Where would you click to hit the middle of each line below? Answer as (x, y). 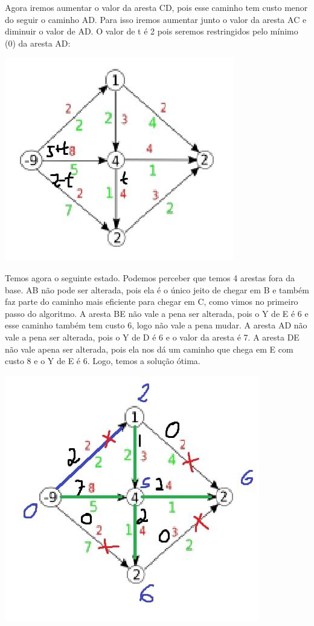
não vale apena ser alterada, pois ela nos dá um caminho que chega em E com (149, 349)
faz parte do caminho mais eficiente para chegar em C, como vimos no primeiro (152, 302)
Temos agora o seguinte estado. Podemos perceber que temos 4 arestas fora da (150, 277)
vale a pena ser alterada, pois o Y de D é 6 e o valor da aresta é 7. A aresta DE (152, 337)
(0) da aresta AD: (38, 43)
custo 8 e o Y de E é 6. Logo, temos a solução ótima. (103, 361)
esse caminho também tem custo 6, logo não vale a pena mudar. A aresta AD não (156, 325)
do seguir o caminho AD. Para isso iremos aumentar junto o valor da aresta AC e (156, 19)
